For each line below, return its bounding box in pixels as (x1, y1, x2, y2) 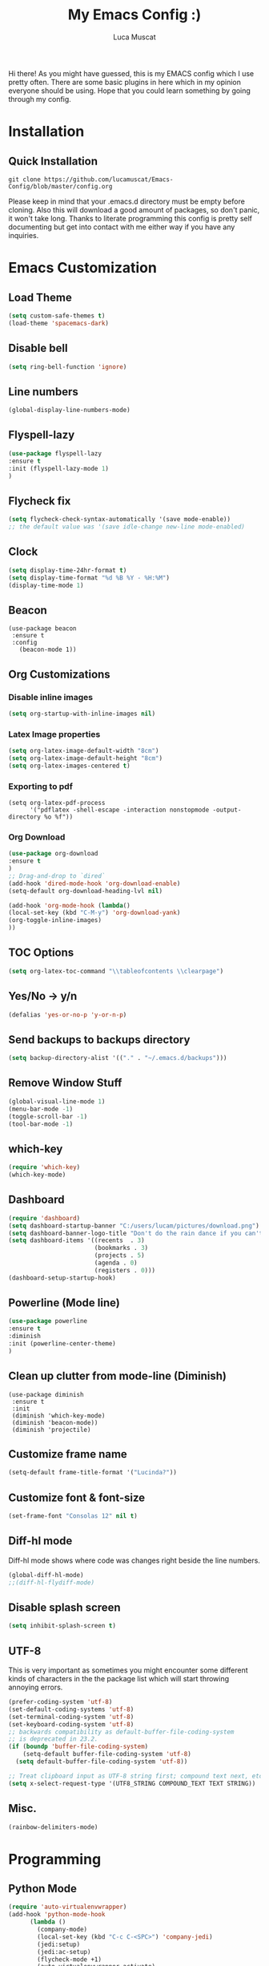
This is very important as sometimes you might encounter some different (8, 1665, 248, 1675)
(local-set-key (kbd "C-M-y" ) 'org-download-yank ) (8, 908, 181, 917)
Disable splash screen (8, 1600, 122, 1614)
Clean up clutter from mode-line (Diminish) (8, 1369, 227, 1383)
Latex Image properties (8, 728, 101, 739)
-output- (212, 806, 242, 814)
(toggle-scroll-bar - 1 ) (8, 1112, 88, 1120)
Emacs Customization (8, 259, 158, 277)
